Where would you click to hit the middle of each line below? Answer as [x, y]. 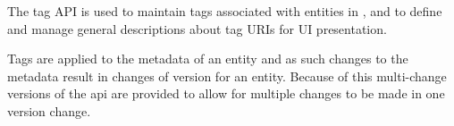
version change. [49, 110]
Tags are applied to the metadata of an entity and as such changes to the [208, 59]
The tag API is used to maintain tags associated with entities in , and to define [225, 11]
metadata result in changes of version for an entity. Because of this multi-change [227, 76]
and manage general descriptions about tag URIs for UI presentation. [197, 28]
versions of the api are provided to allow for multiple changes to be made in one [226, 93]
